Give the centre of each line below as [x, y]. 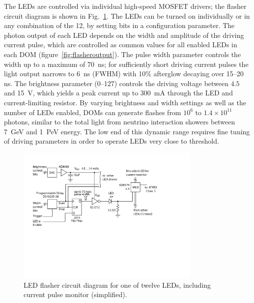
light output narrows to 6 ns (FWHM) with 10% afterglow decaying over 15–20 [124, 74]
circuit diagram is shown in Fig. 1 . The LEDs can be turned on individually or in [127, 15]
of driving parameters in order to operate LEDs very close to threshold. [112, 141]
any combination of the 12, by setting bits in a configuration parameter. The [119, 25]
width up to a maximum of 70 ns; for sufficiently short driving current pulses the [126, 64]
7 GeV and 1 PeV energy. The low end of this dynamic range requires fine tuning [127, 131]
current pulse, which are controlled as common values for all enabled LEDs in [121, 45]
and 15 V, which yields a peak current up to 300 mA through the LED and [118, 93]
